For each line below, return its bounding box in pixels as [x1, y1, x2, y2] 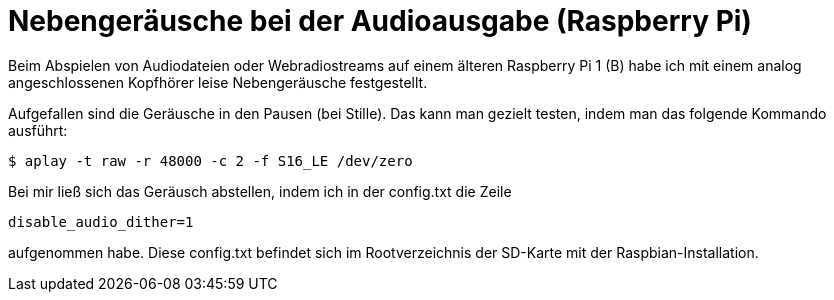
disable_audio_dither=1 [8, 213, 194, 230]
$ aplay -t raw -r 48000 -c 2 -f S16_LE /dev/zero [8, 152, 413, 169]
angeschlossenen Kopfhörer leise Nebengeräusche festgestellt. [8, 73, 428, 91]
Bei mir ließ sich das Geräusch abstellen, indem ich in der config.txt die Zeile [8, 182, 512, 200]
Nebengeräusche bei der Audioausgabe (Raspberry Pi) [8, 4, 752, 38]
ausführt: [8, 121, 68, 139]
